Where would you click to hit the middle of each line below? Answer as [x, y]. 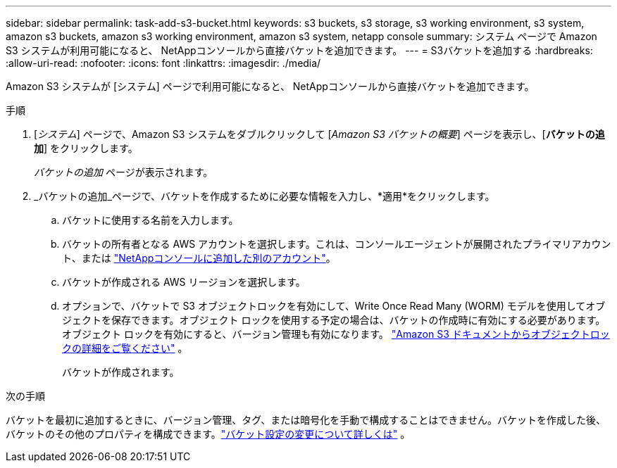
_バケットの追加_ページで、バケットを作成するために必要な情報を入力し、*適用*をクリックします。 [264, 196]
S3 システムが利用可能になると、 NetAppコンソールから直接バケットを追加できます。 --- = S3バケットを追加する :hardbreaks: [299, 50]
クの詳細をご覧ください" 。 [125, 348]
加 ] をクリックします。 [86, 148]
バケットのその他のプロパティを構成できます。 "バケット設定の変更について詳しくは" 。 [208, 434]
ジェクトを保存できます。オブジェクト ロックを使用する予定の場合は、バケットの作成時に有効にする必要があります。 [334, 320]
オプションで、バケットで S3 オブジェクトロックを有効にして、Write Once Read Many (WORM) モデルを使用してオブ [334, 306]
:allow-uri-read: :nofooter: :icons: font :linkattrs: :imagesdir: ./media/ [163, 63]
